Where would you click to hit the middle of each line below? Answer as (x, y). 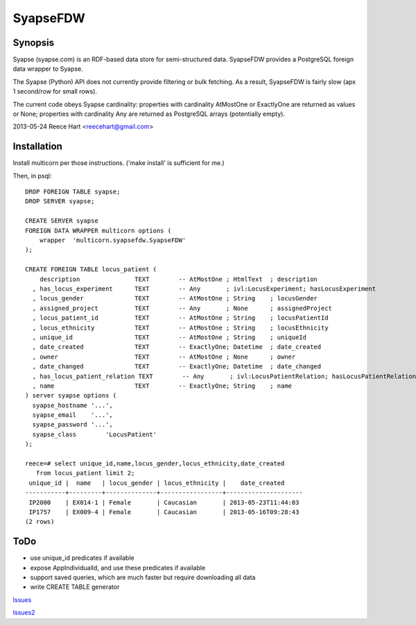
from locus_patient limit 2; (85, 473)
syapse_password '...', (73, 425)
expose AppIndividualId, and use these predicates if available (118, 567)
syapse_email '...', (73, 415)
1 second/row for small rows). (55, 92)
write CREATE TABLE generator (75, 587)
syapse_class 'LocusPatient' (95, 434)
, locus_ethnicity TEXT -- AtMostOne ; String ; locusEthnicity (180, 327)
